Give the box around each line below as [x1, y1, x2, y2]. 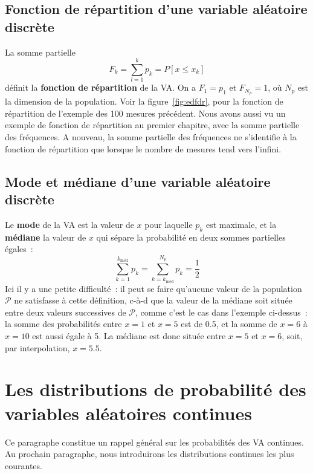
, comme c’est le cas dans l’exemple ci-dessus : [135, 305, 308, 318]
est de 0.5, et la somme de [181, 317, 277, 330]
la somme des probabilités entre [5, 317, 122, 330]
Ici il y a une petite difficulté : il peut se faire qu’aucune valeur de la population [5, 282, 302, 294]
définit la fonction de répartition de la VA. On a [5, 81, 196, 94]
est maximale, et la [205, 218, 277, 230]
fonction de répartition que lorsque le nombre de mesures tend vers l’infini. [5, 142, 282, 155]
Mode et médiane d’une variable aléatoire [5, 172, 271, 190]
